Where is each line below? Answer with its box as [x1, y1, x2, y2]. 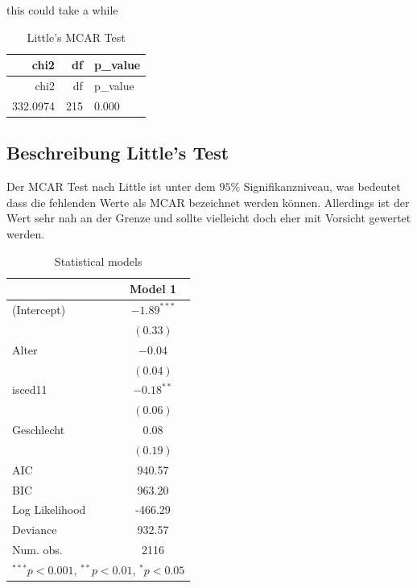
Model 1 [130, 280, 177, 297]
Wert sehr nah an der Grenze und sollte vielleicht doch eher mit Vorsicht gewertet [6, 209, 411, 226]
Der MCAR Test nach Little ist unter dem [6, 178, 216, 195]
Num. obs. [12, 541, 63, 558]
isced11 [12, 381, 47, 398]
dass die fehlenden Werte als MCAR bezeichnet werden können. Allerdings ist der [6, 193, 410, 210]
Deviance [12, 521, 57, 538]
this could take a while [6, 2, 118, 18]
